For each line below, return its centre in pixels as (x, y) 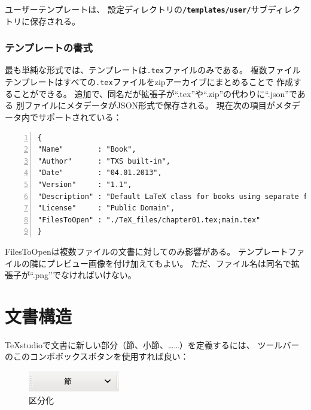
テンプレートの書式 (49, 48)
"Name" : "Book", (87, 150)
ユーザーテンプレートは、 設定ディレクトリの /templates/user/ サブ (136, 9)
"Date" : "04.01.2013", (100, 173)
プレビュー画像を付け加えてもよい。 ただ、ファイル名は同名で (169, 263)
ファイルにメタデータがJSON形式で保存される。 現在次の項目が (150, 105)
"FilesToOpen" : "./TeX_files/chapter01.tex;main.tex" (149, 220)
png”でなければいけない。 (86, 275)
